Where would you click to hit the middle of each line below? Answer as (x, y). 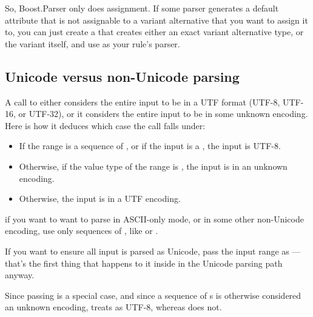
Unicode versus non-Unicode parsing (122, 76)
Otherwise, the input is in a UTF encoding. (100, 199)
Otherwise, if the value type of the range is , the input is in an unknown (153, 166)
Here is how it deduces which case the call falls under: (105, 125)
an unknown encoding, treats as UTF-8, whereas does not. (113, 307)
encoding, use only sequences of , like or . (82, 231)
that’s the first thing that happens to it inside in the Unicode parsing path (144, 263)
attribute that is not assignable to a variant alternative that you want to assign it (156, 20)
